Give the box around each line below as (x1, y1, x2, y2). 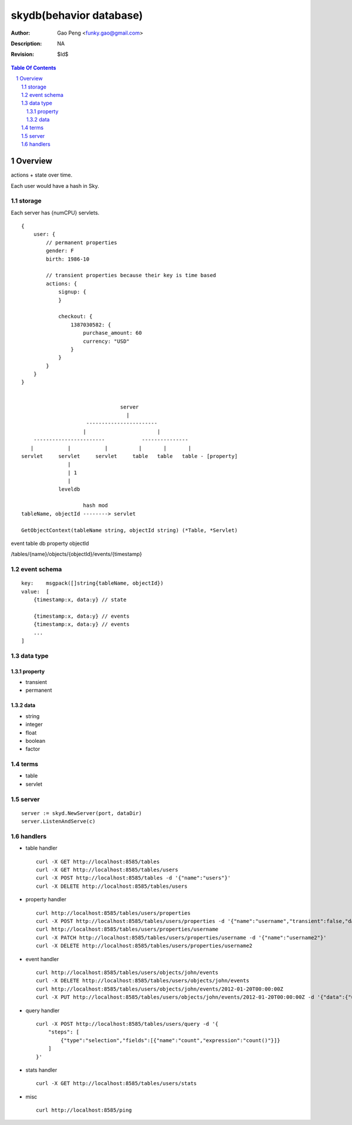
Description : (11, 40, 42, 47)
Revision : (11, 50, 35, 58)
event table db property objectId (11, 540, 89, 547)
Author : (11, 29, 31, 36)
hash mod (83, 502, 109, 509)
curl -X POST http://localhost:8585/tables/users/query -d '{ (36, 1020, 219, 1027)
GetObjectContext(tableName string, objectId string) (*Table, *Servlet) (21, 527, 238, 534)
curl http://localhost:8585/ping (36, 1107, 132, 1114)
